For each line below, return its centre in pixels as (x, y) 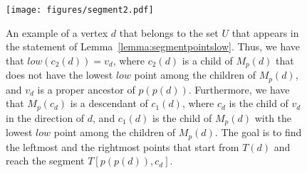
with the (273, 117)
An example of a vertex (57, 32)
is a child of (207, 60)
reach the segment (45, 161)
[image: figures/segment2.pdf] (80, 10)
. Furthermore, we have (239, 89)
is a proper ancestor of (86, 89)
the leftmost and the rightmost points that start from (123, 146)
